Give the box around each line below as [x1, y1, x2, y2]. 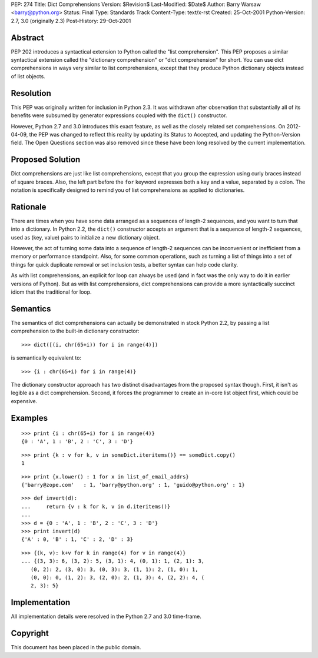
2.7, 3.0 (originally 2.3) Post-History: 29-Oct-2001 [11, 17, 131, 24]
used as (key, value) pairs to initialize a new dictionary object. [11, 234, 160, 241]
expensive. [11, 397, 38, 404]
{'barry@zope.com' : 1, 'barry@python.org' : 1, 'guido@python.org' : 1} [21, 481, 245, 488]
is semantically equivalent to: [11, 354, 82, 361]
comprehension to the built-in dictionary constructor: [11, 327, 140, 335]
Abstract [11, 32, 44, 42]
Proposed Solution [11, 155, 81, 165]
